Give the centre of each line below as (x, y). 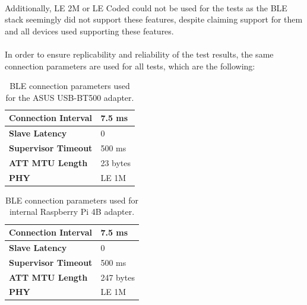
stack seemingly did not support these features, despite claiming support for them (154, 19)
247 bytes (118, 277)
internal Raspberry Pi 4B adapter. (72, 212)
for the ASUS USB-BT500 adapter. (70, 97)
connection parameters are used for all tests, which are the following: (130, 66)
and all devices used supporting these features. (89, 31)
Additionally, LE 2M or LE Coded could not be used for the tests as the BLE (146, 7)
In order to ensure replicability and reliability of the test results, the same (139, 54)
